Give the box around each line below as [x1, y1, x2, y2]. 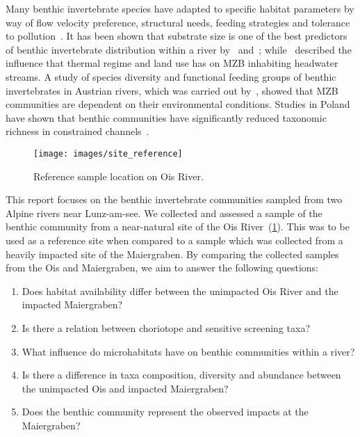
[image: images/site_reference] [33, 148, 183, 159]
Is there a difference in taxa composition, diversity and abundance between [22, 367, 341, 382]
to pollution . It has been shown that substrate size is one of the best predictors [6, 29, 347, 43]
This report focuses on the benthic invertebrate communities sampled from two [6, 192, 343, 207]
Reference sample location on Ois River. [33, 168, 204, 183]
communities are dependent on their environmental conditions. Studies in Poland [6, 97, 350, 111]
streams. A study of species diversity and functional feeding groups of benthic [6, 69, 336, 84]
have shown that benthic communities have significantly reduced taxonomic [6, 110, 327, 125]
